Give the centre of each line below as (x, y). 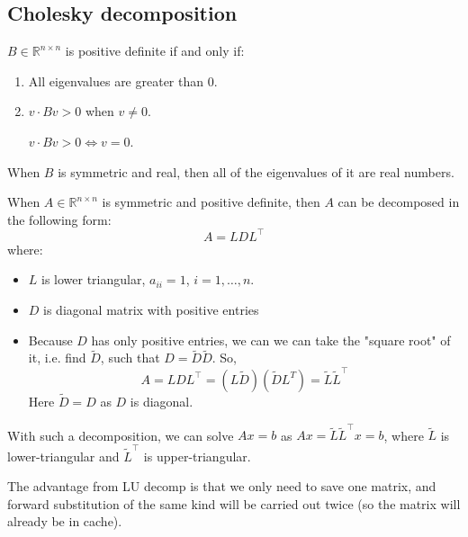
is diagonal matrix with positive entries (151, 310)
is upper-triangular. (197, 456)
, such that (130, 358)
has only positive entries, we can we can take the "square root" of (271, 340)
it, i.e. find (57, 358)
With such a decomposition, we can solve (121, 435)
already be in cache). (65, 521)
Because (50, 340)
